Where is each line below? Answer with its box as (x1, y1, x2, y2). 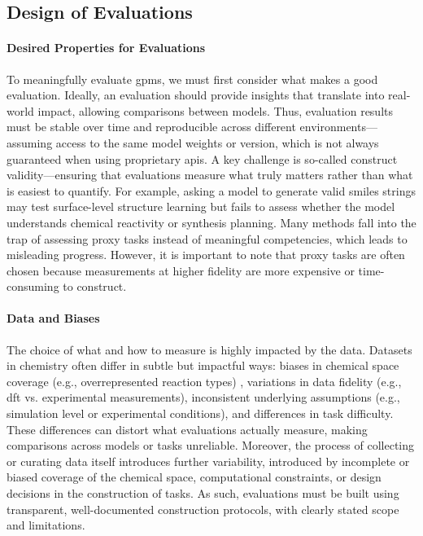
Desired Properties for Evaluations (7, 39, 206, 56)
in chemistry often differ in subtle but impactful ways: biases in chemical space (7, 357, 399, 374)
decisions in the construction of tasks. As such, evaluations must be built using (7, 485, 399, 502)
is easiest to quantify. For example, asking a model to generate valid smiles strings (7, 182, 416, 199)
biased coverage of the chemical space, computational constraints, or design (7, 468, 382, 485)
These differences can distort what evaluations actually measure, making (7, 420, 368, 437)
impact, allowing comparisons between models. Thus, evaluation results (37, 102, 394, 119)
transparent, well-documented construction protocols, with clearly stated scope (7, 500, 399, 517)
